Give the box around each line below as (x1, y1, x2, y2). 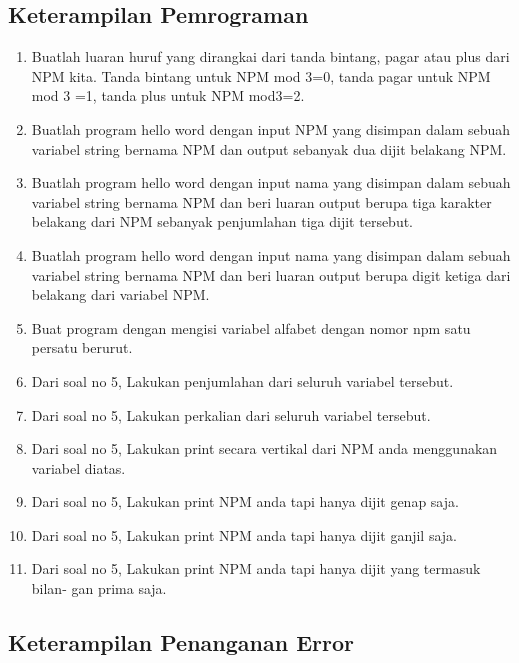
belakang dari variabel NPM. (31, 284, 210, 305)
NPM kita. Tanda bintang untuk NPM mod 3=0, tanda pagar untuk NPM (31, 65, 491, 86)
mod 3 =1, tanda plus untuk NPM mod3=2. (31, 85, 305, 106)
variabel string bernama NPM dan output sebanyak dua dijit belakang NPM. (31, 138, 507, 159)
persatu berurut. (31, 337, 133, 358)
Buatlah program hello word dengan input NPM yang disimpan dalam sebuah (31, 118, 511, 139)
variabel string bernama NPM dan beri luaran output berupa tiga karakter (31, 191, 492, 212)
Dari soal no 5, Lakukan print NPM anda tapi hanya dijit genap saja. (31, 491, 459, 512)
